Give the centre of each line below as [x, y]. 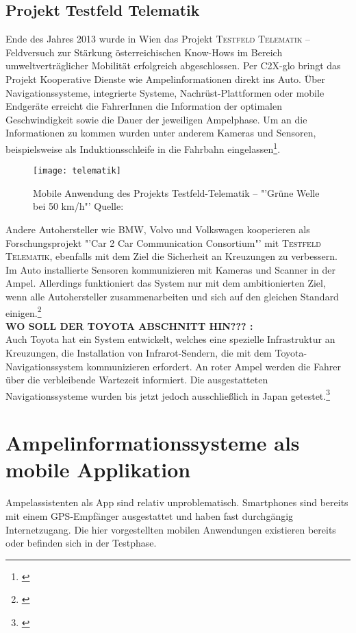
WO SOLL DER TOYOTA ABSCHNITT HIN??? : [129, 325]
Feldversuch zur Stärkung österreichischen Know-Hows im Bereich [144, 52]
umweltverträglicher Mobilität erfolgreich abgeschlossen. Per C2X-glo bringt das [173, 65]
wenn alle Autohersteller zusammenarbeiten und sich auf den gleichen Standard [172, 297]
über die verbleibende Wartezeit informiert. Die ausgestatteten [137, 380]
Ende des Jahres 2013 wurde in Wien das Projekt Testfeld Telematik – [158, 39]
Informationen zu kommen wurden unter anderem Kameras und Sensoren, [161, 133]
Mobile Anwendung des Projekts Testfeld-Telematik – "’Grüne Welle [176, 192]
